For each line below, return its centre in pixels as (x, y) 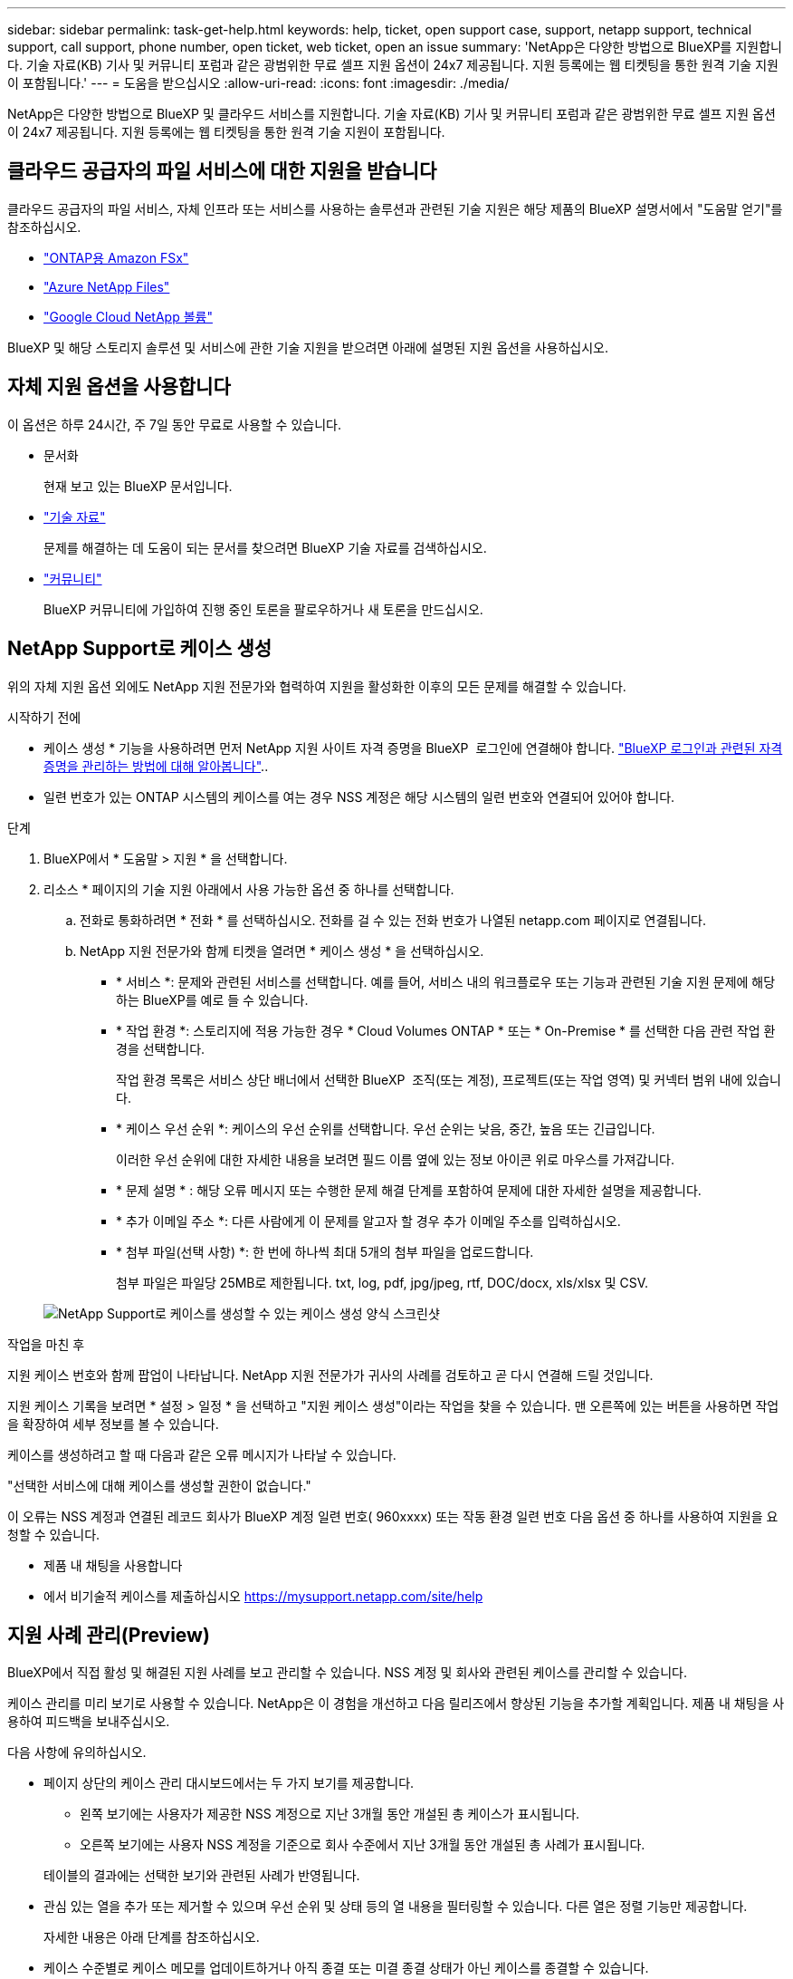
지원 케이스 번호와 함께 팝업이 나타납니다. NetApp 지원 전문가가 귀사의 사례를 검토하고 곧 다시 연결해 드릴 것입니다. (330, 1375)
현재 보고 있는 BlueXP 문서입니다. (138, 486)
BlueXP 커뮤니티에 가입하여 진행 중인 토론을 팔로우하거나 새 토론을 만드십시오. (263, 609)
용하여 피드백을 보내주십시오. (89, 1722)
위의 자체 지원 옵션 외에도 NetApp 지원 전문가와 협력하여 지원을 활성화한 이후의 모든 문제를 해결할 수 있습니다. (317, 686)
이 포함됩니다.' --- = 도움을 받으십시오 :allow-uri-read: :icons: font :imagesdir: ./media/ (258, 83)
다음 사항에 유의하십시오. (77, 1752)
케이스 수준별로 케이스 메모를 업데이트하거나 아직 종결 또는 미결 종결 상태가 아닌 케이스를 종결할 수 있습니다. (346, 1968)
